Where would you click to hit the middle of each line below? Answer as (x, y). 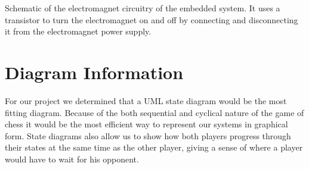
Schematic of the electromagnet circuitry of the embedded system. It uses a (143, 8)
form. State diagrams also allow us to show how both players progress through (148, 135)
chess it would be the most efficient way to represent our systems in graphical (146, 124)
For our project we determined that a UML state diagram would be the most (146, 100)
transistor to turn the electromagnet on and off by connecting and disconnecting (152, 19)
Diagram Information (94, 72)
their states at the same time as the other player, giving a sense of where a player (154, 147)
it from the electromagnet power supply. (78, 31)
